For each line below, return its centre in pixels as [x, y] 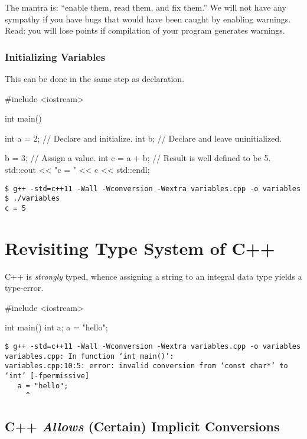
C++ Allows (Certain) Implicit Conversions [142, 426]
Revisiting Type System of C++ [140, 248]
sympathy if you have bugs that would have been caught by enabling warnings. [148, 19]
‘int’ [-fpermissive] [47, 376]
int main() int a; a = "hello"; [56, 327]
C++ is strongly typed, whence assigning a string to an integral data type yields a [153, 276]
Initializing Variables [55, 56]
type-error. [24, 288]
